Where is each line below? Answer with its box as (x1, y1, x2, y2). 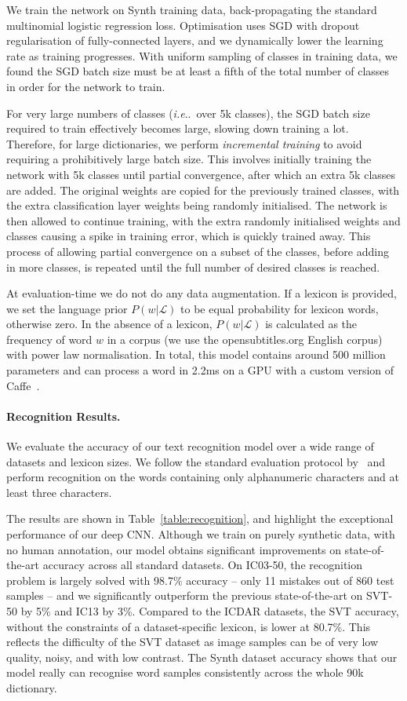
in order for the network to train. (6, 78, 165, 94)
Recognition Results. (6, 407, 121, 424)
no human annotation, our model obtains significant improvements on (6, 541, 341, 557)
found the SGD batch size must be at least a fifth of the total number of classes (6, 63, 390, 79)
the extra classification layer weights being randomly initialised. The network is (6, 197, 387, 214)
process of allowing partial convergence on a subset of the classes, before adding (6, 243, 389, 259)
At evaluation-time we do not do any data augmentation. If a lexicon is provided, (6, 285, 397, 301)
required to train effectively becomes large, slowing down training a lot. (6, 120, 349, 137)
